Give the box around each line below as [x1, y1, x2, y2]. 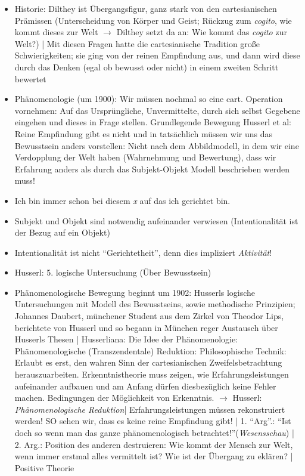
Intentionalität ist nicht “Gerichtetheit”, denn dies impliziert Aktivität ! [14, 246, 272, 258]
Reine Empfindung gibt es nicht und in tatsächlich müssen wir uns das [14, 127, 272, 140]
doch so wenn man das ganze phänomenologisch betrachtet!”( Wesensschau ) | [14, 426, 294, 438]
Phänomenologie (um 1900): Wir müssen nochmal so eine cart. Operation [14, 92, 283, 105]
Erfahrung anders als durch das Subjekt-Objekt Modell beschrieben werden [14, 162, 290, 175]
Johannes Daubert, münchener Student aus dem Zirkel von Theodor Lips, [14, 310, 284, 322]
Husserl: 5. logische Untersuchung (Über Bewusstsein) [14, 266, 211, 279]
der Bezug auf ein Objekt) [14, 226, 110, 239]
